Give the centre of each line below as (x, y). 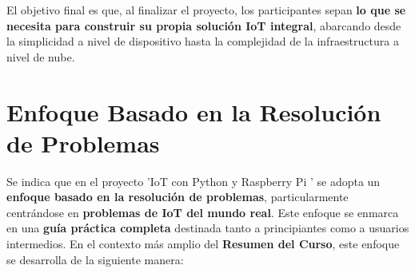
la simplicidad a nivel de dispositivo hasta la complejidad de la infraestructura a (203, 41)
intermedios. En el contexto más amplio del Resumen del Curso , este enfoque (203, 244)
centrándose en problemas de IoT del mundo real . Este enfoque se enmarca (203, 212)
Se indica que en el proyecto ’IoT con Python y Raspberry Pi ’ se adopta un (194, 181)
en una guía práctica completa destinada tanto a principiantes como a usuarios (208, 228)
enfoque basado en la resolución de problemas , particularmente (178, 197)
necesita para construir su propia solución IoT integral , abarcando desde (204, 25)
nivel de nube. (41, 56)
